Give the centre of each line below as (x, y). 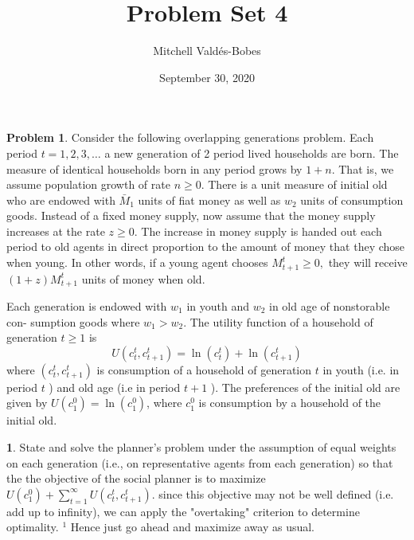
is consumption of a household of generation (204, 369)
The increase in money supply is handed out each (262, 231)
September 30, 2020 (207, 77)
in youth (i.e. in (361, 369)
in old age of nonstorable (330, 305)
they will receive (368, 262)
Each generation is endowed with (87, 305)
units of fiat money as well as (209, 200)
